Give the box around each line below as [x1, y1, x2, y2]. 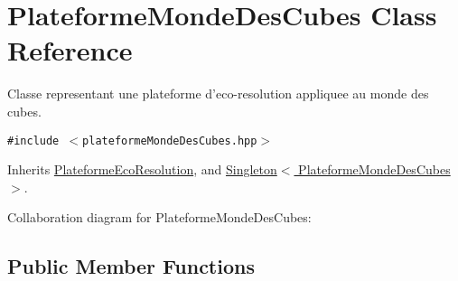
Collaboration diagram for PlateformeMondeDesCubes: [7, 208, 312, 227]
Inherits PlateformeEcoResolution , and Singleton [7, 160, 277, 179]
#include [7, 134, 60, 147]
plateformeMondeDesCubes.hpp [82, 134, 257, 147]
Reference [7, 32, 133, 69]
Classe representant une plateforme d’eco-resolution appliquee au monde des [7, 84, 429, 103]
